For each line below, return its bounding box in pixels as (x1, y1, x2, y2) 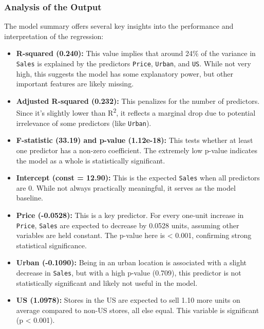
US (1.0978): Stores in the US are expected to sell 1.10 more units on (16, 295, 240, 305)
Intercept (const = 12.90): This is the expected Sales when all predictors (16, 172, 260, 183)
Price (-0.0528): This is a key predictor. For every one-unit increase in (16, 209, 244, 220)
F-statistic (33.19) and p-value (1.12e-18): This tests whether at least (16, 135, 253, 145)
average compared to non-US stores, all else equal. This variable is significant (16, 304, 259, 315)
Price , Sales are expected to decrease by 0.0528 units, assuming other (16, 220, 239, 230)
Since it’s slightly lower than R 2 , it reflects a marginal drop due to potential (16, 106, 256, 118)
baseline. (16, 192, 43, 203)
